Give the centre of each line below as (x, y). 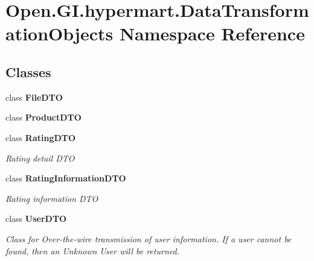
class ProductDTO (43, 117)
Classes (28, 71)
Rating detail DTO (40, 158)
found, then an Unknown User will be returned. (92, 250)
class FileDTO (34, 97)
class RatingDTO (41, 137)
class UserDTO (36, 219)
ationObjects (59, 33)
